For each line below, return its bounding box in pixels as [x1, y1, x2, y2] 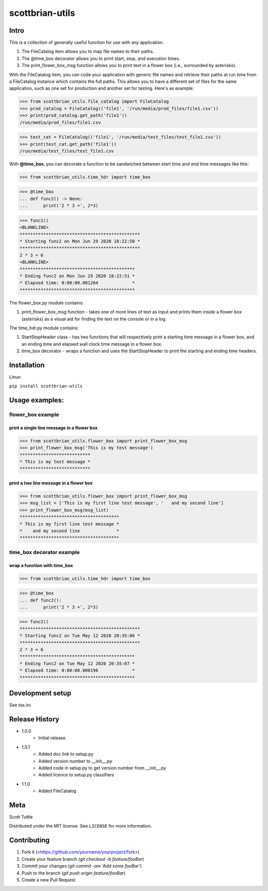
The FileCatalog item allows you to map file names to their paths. [21, 49, 154, 55]
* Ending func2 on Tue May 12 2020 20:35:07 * [19, 660, 135, 666]
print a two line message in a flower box [9, 480, 93, 486]
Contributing [9, 836, 50, 844]
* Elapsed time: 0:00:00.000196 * [19, 668, 135, 673]
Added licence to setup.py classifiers [38, 772, 114, 778]
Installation [9, 361, 45, 369]
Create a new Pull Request [21, 877, 76, 883]
